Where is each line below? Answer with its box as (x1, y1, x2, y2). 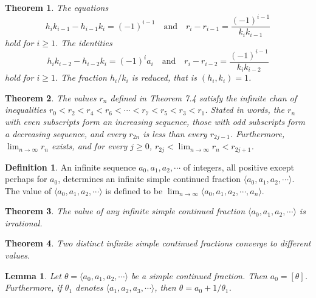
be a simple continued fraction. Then (131, 269, 267, 282)
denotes (75, 281, 103, 294)
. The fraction (55, 71, 107, 84)
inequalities (5, 103, 46, 116)
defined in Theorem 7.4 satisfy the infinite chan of (110, 91, 297, 104)
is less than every (143, 127, 207, 140)
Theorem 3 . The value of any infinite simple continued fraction (5, 205, 246, 217)
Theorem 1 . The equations (5, 1, 109, 13)
